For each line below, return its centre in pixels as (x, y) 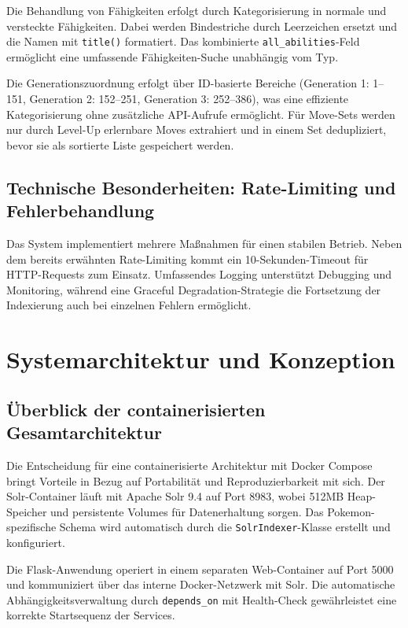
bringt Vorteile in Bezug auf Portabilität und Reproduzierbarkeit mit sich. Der (196, 480)
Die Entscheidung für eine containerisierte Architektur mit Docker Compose (189, 465)
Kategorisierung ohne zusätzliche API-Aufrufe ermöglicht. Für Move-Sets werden (201, 114)
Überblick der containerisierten (136, 409)
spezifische (31, 527)
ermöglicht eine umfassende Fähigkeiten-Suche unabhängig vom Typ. (173, 56)
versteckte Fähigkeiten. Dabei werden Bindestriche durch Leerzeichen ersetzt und (202, 26)
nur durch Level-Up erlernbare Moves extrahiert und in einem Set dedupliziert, (197, 129)
